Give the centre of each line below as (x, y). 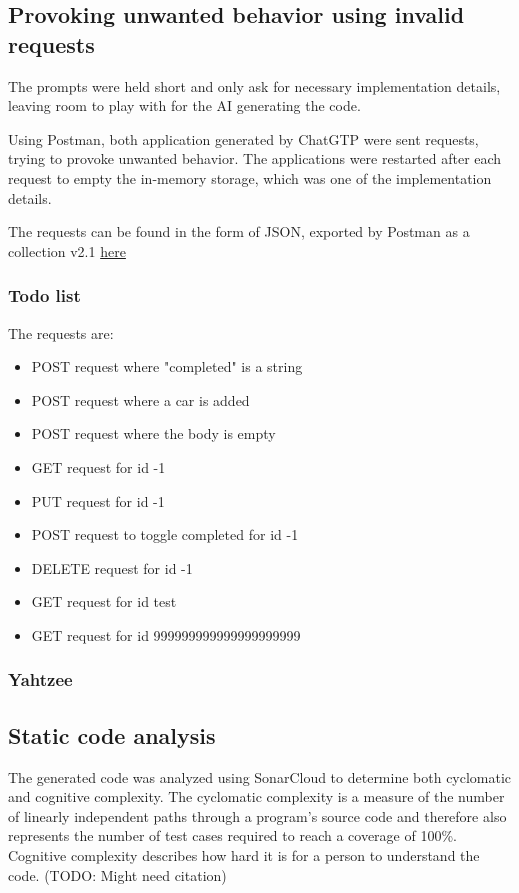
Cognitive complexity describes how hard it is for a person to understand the (244, 854)
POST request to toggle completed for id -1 (165, 534)
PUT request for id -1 (98, 500)
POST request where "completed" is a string (167, 366)
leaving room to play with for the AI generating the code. (184, 105)
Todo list (44, 295)
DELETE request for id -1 (112, 567)
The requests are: (61, 332)
